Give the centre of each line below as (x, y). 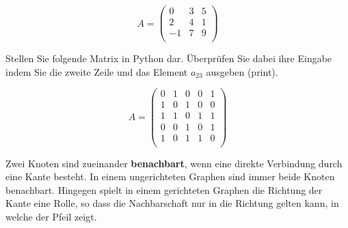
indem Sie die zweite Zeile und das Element (97, 71)
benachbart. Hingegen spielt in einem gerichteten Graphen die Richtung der (164, 189)
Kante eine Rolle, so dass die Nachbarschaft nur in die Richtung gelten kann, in (172, 203)
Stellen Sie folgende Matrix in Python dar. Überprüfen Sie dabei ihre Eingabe (169, 58)
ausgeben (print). (242, 71)
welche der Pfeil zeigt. (51, 216)
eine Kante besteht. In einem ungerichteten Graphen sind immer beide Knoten (170, 176)
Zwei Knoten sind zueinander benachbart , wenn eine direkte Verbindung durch (174, 163)
